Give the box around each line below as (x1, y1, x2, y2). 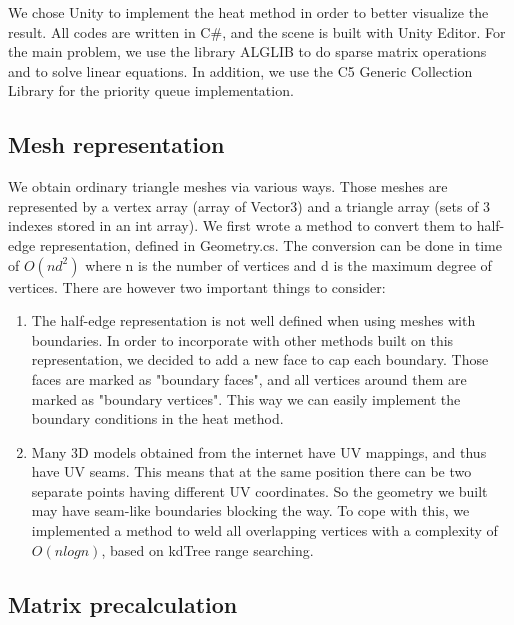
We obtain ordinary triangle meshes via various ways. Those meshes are (8, 176, 448, 197)
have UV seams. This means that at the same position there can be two (31, 461, 472, 482)
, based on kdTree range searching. (101, 539, 314, 560)
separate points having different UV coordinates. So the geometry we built (31, 480, 488, 501)
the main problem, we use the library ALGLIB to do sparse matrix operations (8, 41, 487, 62)
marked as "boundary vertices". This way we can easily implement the (31, 388, 461, 409)
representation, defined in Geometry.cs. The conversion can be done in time (39, 234, 502, 255)
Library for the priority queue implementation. (8, 80, 294, 101)
